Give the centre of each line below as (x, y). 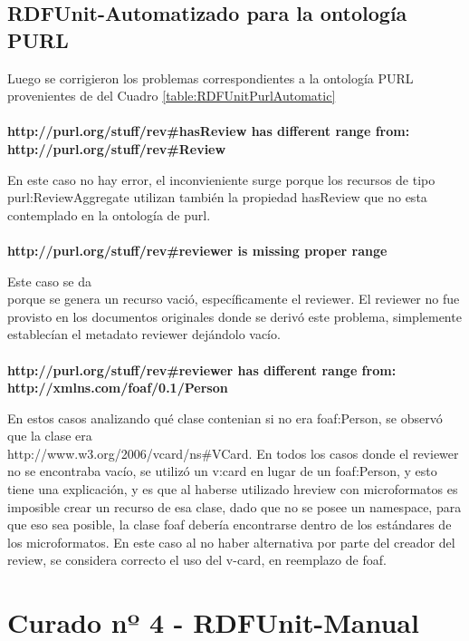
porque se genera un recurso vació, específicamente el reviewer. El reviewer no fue (234, 299)
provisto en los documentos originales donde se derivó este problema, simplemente (234, 316)
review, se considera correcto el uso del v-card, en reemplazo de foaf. (197, 560)
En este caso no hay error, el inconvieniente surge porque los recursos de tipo (221, 179)
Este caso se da (49, 281)
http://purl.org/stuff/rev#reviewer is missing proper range (197, 250)
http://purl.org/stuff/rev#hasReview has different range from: (209, 131)
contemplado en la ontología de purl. (109, 214)
